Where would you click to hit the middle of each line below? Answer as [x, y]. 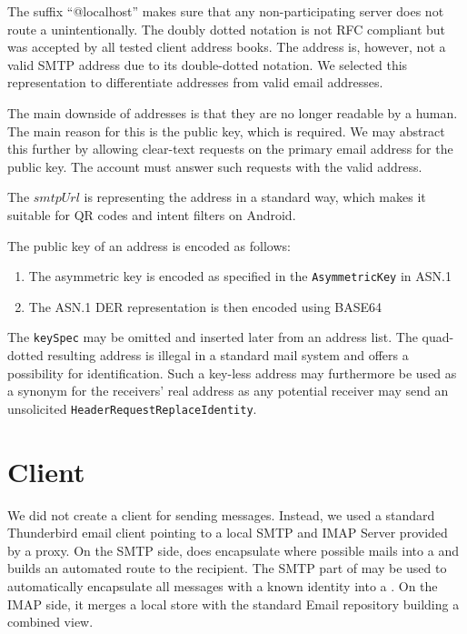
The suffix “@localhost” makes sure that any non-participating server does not [226, 11]
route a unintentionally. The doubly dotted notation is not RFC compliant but [227, 29]
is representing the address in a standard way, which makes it [255, 197]
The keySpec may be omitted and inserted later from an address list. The [213, 337]
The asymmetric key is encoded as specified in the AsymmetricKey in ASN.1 [240, 276]
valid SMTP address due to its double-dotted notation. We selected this [208, 64]
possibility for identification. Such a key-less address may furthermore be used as [232, 372]
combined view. [50, 622]
